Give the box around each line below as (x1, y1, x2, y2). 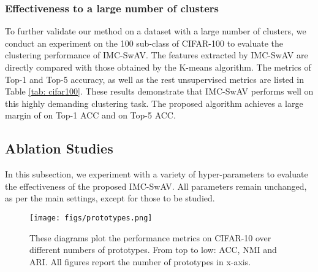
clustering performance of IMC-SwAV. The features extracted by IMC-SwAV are (5, 49, 308, 61)
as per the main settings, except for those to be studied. (5, 192, 215, 204)
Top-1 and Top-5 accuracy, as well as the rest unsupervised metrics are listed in (5, 72, 304, 85)
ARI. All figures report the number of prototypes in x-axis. (29, 255, 251, 268)
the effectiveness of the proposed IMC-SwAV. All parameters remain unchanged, (5, 179, 307, 192)
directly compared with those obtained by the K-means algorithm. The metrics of (5, 61, 311, 73)
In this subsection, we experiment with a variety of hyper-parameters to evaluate (5, 168, 308, 181)
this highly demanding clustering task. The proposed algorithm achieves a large (5, 96, 303, 109)
